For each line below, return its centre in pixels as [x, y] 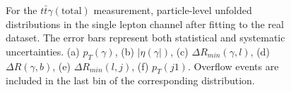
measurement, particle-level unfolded [173, 10]
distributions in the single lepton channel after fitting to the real [145, 24]
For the [22, 10]
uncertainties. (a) [43, 51]
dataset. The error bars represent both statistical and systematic [145, 38]
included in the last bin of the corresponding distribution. [130, 80]
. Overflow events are [233, 66]
